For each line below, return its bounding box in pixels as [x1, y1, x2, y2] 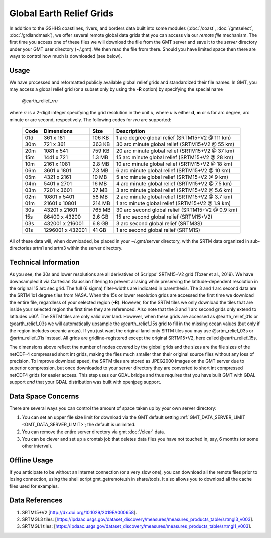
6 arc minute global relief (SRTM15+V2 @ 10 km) [116, 167, 231, 174]
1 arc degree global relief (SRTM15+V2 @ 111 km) [116, 134, 231, 141]
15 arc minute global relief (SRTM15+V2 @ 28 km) [116, 154, 234, 161]
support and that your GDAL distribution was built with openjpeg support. [9, 379, 162, 385]
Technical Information [9, 258, 80, 267]
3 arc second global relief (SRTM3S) [116, 220, 203, 227]
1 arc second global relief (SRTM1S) [116, 226, 200, 233]
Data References [9, 496, 63, 505]
